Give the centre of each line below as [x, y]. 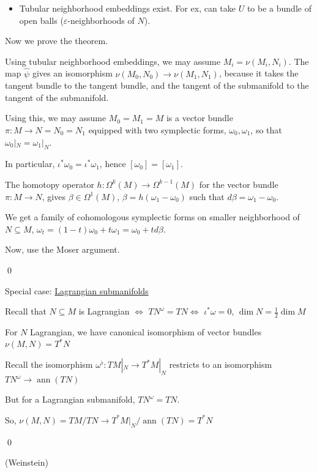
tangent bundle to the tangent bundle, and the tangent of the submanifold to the [157, 85]
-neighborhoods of [101, 20]
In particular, [30, 164]
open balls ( [41, 20]
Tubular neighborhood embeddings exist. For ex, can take [128, 8]
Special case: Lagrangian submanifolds [77, 290]
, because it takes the [259, 73]
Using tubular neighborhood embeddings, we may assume [113, 61]
